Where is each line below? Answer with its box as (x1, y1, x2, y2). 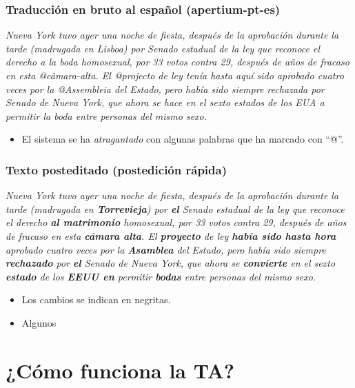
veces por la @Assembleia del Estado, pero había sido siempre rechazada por (6, 81, 325, 96)
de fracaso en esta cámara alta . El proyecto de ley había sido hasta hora (6, 228, 336, 243)
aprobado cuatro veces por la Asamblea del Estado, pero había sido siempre (6, 242, 326, 256)
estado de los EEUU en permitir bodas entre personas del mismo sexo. (6, 269, 316, 283)
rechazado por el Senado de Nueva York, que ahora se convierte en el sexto (6, 256, 336, 270)
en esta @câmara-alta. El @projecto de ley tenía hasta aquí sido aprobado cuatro (6, 68, 344, 82)
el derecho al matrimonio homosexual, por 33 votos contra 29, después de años (6, 215, 347, 229)
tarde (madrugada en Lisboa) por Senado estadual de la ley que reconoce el (6, 41, 321, 55)
